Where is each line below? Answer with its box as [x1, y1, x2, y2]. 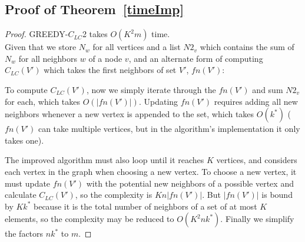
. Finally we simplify [220, 213, 294, 225]
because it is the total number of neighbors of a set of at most [33, 200, 257, 212]
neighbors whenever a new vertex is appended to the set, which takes [5, 108, 254, 120]
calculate [5, 188, 37, 201]
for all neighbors [18, 52, 78, 64]
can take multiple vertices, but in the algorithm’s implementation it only [38, 122, 300, 135]
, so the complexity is [75, 188, 152, 201]
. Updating [138, 95, 178, 107]
